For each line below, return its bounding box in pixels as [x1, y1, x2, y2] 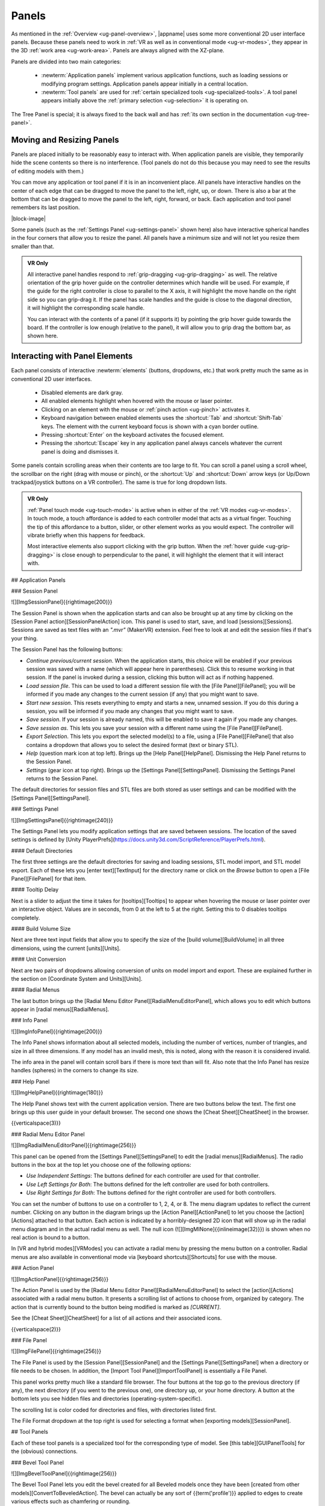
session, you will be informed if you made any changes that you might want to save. [26, 707, 234, 714]
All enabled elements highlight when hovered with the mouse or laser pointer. [41, 398, 233, 405]
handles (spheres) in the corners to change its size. [11, 1067, 139, 1074]
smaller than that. [11, 243, 54, 250]
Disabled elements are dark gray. [41, 389, 123, 396]
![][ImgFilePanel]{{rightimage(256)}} [11, 1348, 102, 1355]
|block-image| [11, 214, 46, 222]
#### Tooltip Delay [11, 886, 59, 893]
